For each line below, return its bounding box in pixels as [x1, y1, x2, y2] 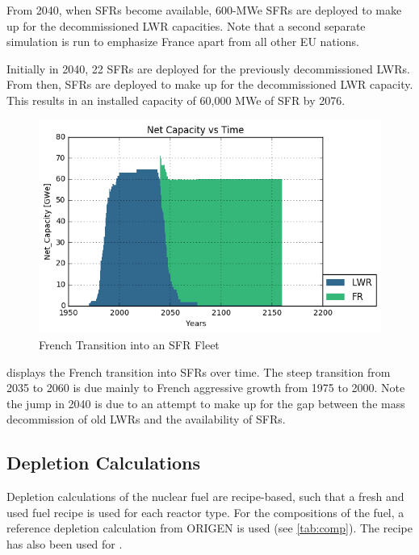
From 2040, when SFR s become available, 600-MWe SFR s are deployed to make [6, 2, 402, 18]
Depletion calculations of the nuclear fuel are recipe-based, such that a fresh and [6, 488, 404, 505]
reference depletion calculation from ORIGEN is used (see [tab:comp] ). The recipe [6, 520, 413, 536]
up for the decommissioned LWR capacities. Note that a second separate [6, 17, 366, 34]
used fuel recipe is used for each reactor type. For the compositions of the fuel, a [6, 503, 404, 520]
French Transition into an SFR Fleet [39, 336, 220, 353]
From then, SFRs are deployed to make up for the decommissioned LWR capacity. [6, 76, 413, 93]
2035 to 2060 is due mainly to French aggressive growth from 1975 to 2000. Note [6, 379, 405, 396]
